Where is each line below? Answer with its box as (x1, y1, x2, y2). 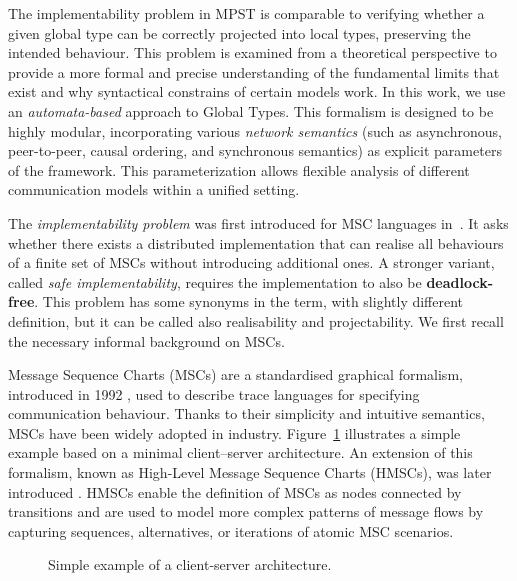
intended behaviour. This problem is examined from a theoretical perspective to (8, 42, 497, 63)
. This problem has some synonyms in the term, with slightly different (34, 291, 464, 312)
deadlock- (426, 271, 494, 292)
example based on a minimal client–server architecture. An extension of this (8, 442, 473, 463)
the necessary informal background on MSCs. (8, 330, 285, 351)
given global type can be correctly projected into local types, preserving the (8, 22, 471, 43)
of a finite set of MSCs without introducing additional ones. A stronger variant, (8, 252, 495, 273)
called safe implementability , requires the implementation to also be (8, 271, 422, 292)
